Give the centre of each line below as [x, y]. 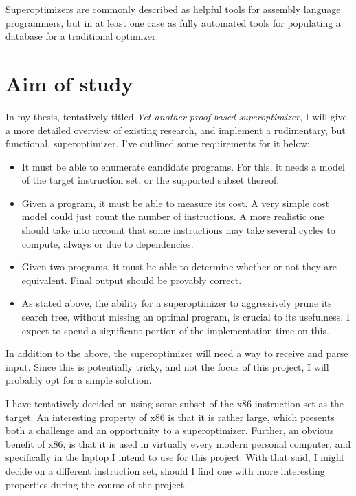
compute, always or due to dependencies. [108, 243]
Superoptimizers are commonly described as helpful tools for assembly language [173, 9]
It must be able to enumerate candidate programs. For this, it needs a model [183, 166]
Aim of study [69, 83]
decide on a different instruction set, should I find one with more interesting [165, 470]
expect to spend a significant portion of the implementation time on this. [175, 330]
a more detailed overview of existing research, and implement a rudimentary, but [176, 130]
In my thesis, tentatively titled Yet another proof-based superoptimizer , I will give [176, 116]
